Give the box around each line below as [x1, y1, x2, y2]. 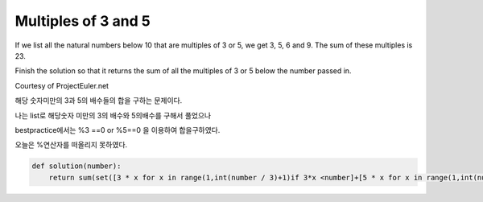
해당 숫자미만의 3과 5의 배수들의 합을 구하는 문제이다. [14, 96, 183, 105]
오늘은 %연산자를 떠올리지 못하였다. [14, 140, 128, 150]
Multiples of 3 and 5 [14, 12, 151, 30]
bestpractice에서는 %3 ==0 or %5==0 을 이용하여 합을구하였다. [14, 125, 221, 134]
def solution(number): [31, 162, 122, 171]
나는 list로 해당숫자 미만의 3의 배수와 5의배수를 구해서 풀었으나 [14, 110, 212, 120]
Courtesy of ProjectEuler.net [14, 80, 109, 90]
